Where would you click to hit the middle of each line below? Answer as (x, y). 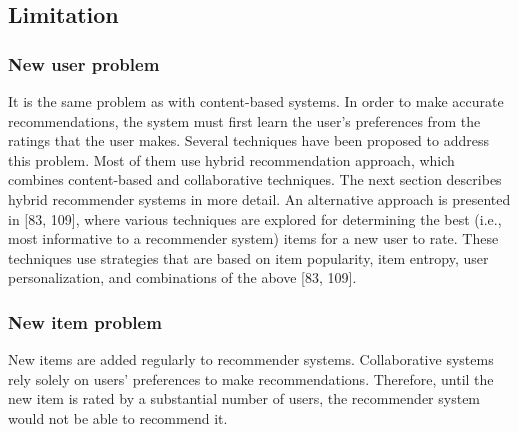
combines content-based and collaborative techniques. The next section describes (255, 179)
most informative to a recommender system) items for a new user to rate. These (253, 238)
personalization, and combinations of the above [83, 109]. (182, 277)
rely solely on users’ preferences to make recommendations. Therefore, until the (251, 378)
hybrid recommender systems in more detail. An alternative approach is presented (259, 198)
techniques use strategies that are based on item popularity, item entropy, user (248, 257)
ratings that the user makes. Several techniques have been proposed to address (248, 140)
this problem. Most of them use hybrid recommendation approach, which (231, 159)
